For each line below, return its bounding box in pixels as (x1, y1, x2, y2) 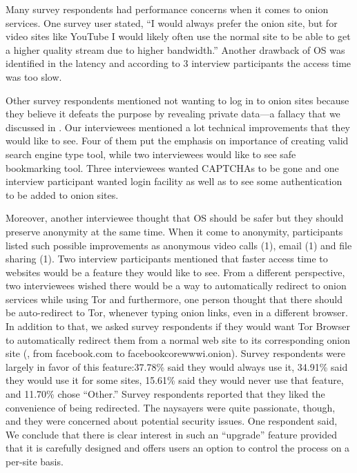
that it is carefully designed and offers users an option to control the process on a (6, 441, 350, 455)
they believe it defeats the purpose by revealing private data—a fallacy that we (6, 106, 340, 121)
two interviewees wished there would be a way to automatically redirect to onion (6, 278, 347, 293)
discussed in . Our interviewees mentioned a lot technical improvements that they (6, 119, 351, 134)
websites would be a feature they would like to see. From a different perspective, (6, 264, 345, 279)
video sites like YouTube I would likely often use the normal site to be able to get (6, 29, 351, 44)
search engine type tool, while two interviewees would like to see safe (6, 146, 296, 161)
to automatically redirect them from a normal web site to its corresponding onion (6, 332, 351, 347)
